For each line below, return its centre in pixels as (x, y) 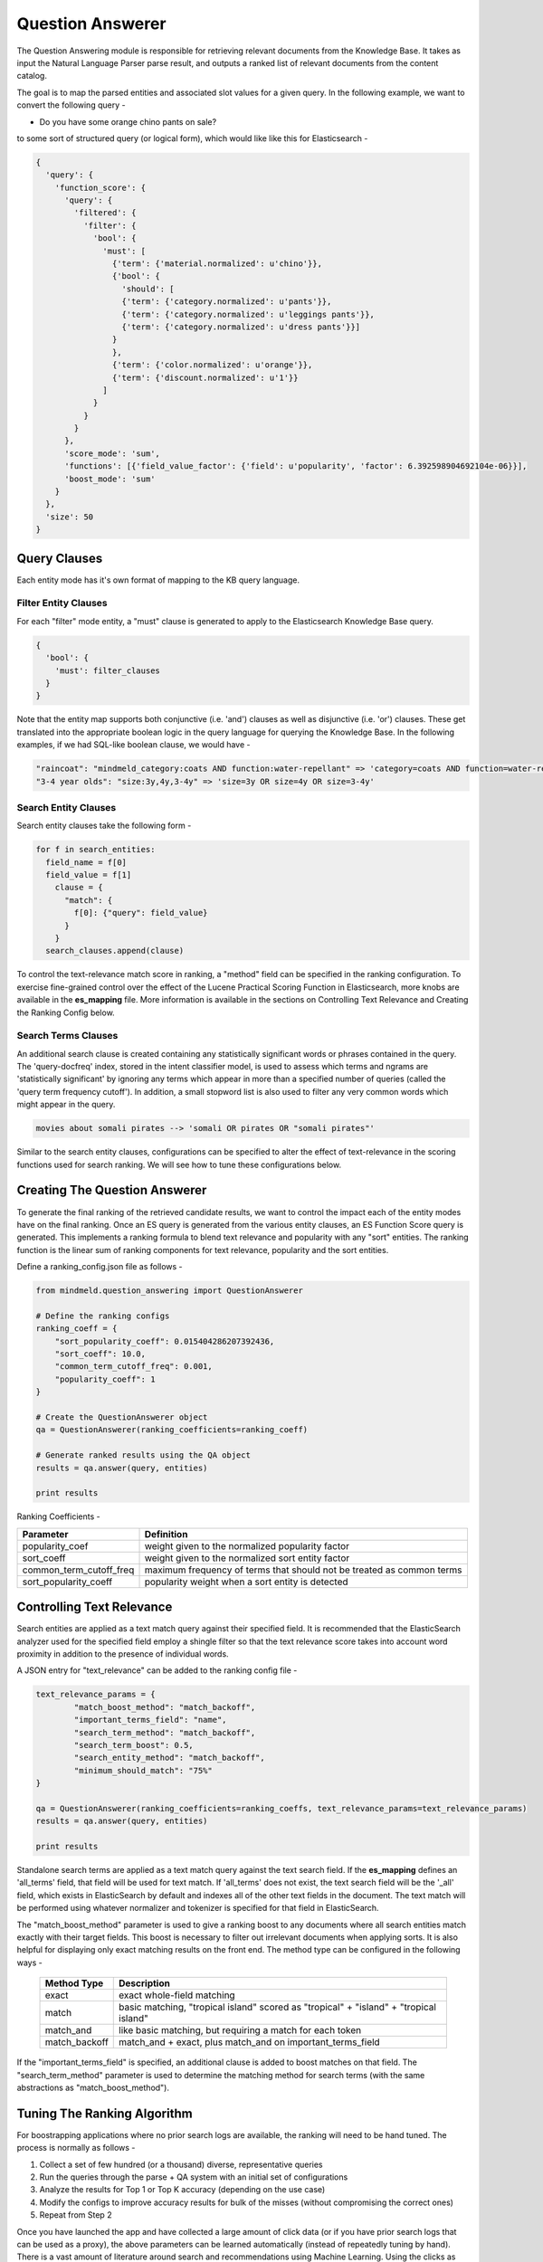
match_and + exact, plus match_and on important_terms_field (249, 2042)
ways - (29, 1963)
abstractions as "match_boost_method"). (93, 2087)
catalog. (32, 76)
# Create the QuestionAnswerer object (122, 1417)
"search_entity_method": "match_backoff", (170, 1758)
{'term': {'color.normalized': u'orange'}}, (212, 365)
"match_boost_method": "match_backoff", (165, 1707)
